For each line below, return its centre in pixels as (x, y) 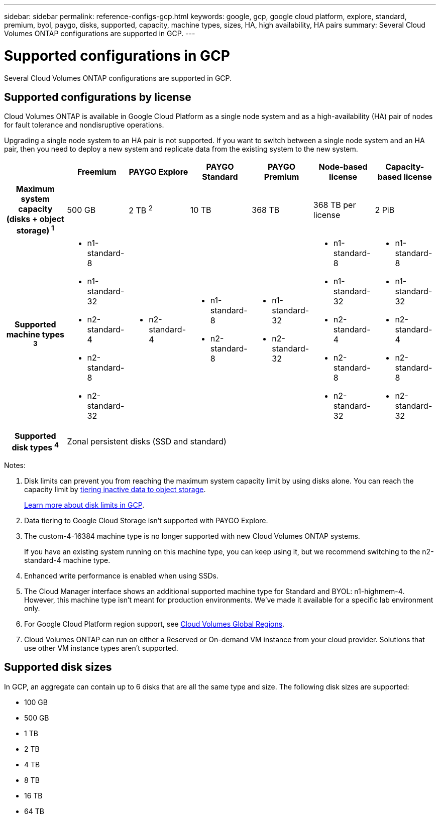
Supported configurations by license (98, 97)
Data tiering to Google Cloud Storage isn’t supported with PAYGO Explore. (146, 520)
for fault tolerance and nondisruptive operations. (84, 125)
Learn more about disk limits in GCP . (84, 505)
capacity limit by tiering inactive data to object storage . (115, 489)
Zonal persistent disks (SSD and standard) (147, 442)
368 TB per (335, 205)
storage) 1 (35, 230)
